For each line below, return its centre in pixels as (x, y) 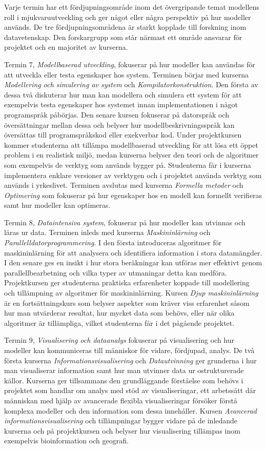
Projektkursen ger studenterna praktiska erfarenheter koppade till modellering (127, 282)
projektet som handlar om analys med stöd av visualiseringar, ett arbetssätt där (130, 390)
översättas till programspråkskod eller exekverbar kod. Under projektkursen (123, 135)
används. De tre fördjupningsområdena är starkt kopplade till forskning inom (125, 27)
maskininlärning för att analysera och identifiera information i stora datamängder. (133, 252)
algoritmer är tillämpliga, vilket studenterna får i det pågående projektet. (119, 323)
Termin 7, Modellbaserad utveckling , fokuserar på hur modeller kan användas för (130, 64)
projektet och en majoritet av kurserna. (66, 47)
